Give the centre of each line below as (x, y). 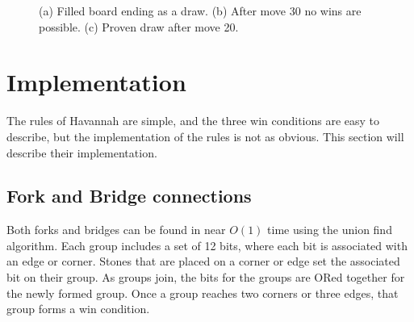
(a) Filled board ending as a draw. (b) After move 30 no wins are (200, 10)
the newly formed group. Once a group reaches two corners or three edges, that (203, 293)
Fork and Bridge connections (129, 196)
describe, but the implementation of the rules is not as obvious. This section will (205, 136)
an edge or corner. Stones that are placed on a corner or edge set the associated (203, 261)
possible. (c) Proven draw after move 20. (139, 26)
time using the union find (330, 230)
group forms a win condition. (78, 309)
